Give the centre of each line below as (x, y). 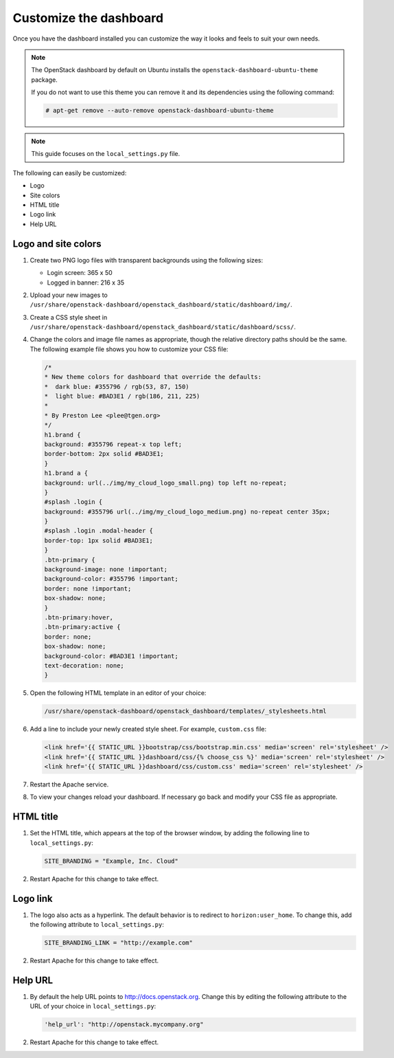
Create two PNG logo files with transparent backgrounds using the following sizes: (147, 260)
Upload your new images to (69, 295)
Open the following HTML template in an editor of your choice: (118, 693)
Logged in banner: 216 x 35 (86, 283)
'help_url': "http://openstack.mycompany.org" (124, 1025)
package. (44, 80)
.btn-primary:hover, (79, 617)
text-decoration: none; (84, 665)
